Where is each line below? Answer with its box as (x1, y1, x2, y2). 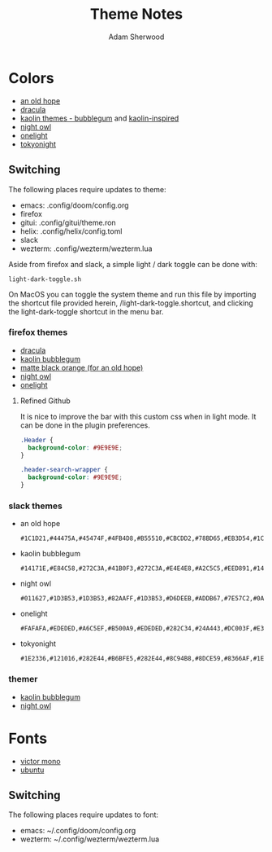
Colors (8, 68, 54, 87)
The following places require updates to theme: (8, 184, 166, 194)
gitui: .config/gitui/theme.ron (19, 217, 116, 227)
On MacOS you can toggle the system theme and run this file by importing (8, 289, 257, 299)
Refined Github (19, 396, 71, 406)
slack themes (8, 500, 63, 512)
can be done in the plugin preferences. (19, 420, 150, 430)
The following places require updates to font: (8, 810, 159, 819)
